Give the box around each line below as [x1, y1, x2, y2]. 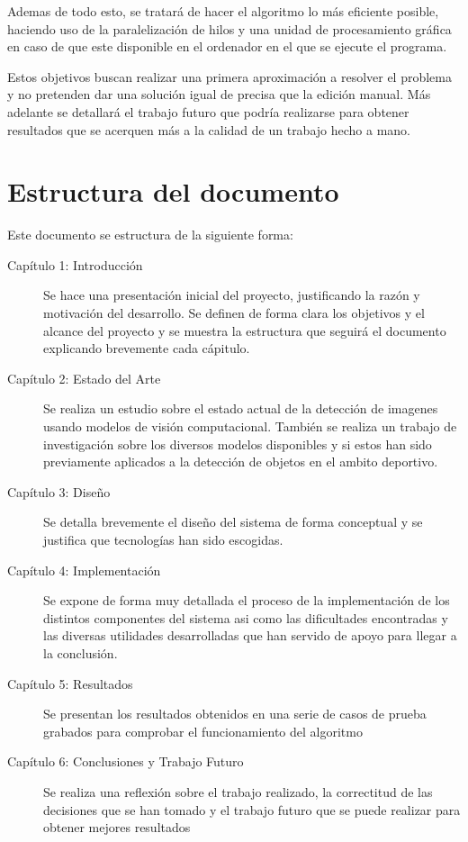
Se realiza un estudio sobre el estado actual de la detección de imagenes [43, 399, 438, 418]
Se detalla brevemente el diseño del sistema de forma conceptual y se [43, 512, 423, 531]
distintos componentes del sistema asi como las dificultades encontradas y [43, 608, 448, 627]
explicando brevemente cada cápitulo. [43, 339, 250, 358]
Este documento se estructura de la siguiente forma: [7, 225, 293, 244]
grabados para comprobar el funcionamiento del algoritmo [43, 721, 363, 740]
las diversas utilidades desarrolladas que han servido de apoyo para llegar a [43, 626, 457, 645]
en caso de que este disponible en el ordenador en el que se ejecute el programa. [7, 37, 447, 56]
